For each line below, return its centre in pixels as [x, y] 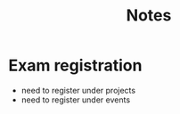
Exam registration [75, 65]
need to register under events [76, 100]
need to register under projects [78, 90]
